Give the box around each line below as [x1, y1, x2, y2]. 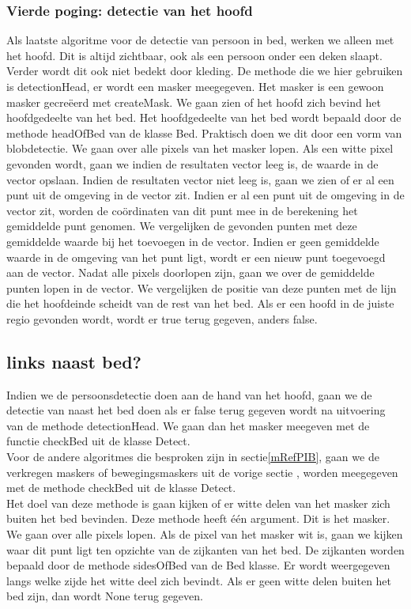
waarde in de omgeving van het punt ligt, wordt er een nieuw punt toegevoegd [6, 248, 386, 265]
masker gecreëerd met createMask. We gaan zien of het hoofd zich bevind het [6, 93, 381, 110]
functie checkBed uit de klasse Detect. [6, 433, 190, 449]
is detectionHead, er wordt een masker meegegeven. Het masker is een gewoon [6, 78, 384, 94]
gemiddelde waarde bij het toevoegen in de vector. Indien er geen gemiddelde [6, 233, 379, 249]
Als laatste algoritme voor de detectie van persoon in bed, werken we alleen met [6, 32, 394, 48]
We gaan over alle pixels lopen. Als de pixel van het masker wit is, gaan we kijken [6, 526, 403, 543]
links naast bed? [6, 349, 141, 373]
